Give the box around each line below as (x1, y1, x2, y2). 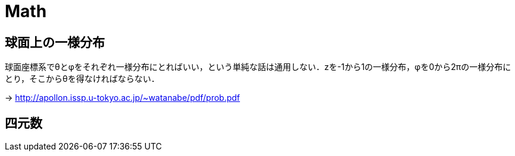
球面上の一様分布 (5, 34, 105, 50)
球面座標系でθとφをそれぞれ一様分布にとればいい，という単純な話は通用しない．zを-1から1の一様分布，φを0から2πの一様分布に (5, 62, 511, 72)
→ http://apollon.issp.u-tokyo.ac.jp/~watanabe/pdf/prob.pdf (5, 93, 241, 103)
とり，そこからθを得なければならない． (5, 74, 160, 84)
